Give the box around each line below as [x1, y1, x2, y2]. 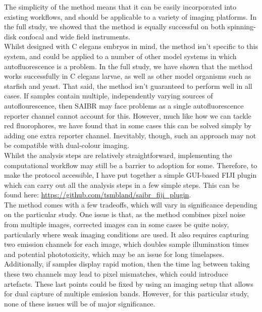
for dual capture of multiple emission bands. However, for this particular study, [4, 288, 249, 299]
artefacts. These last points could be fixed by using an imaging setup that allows [4, 278, 253, 289]
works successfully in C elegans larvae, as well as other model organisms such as [4, 71, 251, 81]
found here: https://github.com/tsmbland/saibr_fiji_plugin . [4, 189, 191, 200]
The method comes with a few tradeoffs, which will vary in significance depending [4, 199, 257, 210]
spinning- [227, 21, 256, 32]
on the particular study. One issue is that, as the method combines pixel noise [4, 209, 245, 220]
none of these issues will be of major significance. [4, 298, 155, 308]
